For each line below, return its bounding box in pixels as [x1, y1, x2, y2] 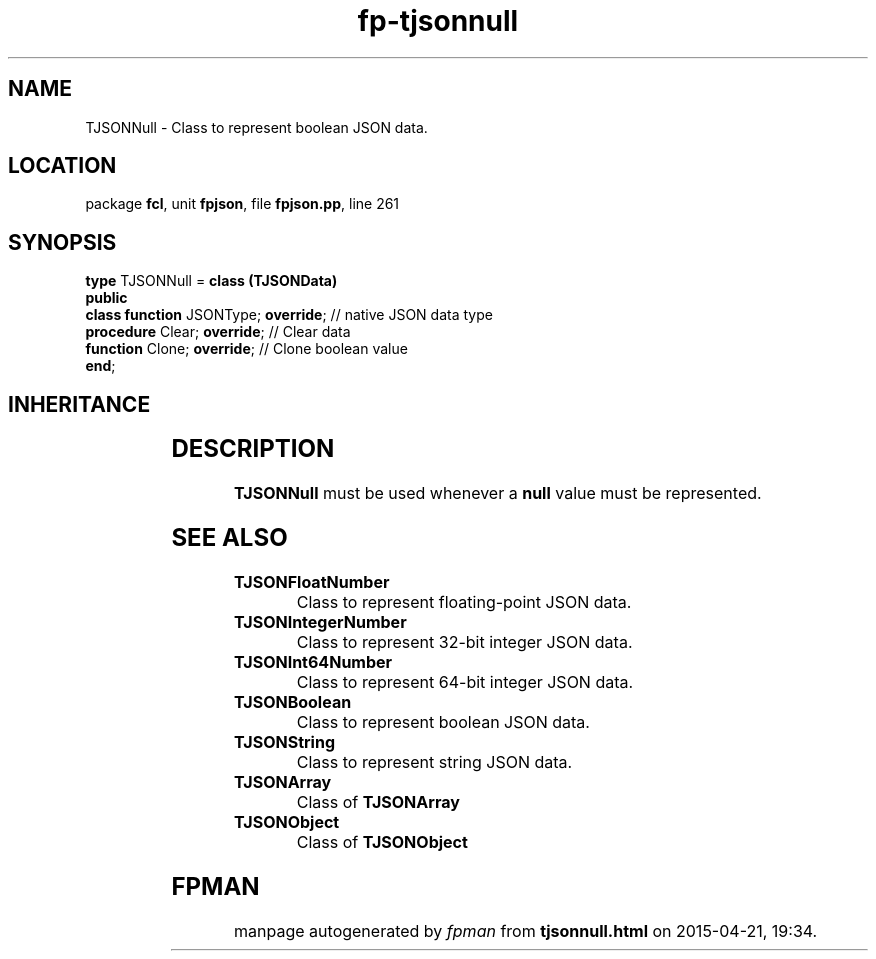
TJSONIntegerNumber [234, 611, 407, 632]
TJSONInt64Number [234, 651, 393, 672]
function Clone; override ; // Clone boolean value [85, 340, 408, 358]
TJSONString [234, 731, 335, 752]
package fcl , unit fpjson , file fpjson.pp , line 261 [85, 195, 400, 213]
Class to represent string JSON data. [296, 751, 573, 772]
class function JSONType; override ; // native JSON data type [85, 306, 493, 324]
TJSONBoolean [234, 691, 352, 712]
